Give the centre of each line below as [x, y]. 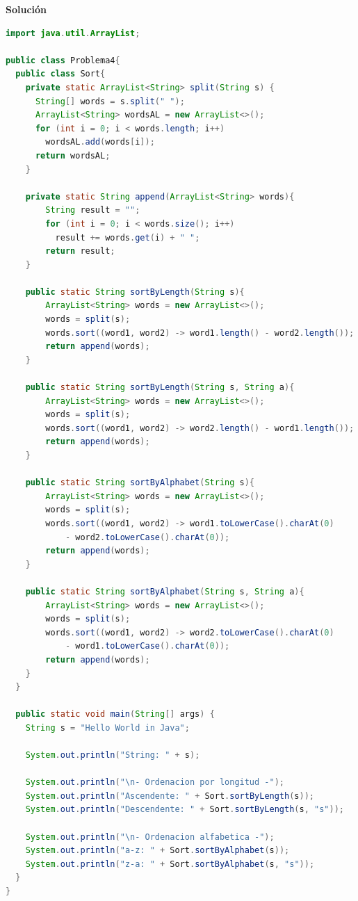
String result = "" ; [93, 210]
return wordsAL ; [73, 155]
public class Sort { [60, 74]
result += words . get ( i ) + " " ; [128, 237]
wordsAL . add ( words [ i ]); [100, 142]
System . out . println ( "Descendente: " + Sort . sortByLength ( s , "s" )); [185, 810]
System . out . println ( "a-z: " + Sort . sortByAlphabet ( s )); [157, 851]
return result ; [80, 251]
